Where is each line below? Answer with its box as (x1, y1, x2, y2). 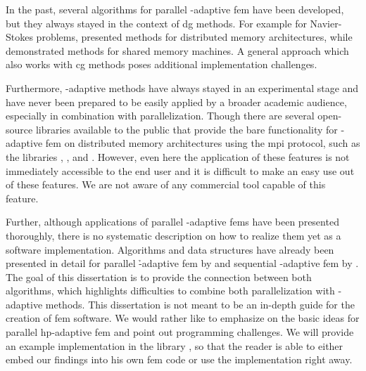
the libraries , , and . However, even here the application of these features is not (6, 149, 350, 164)
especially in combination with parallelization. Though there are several (6, 108, 315, 123)
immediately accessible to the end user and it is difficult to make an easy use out (6, 163, 355, 178)
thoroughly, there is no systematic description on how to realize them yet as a (6, 228, 341, 242)
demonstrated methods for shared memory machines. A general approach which (6, 43, 349, 58)
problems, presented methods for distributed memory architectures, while (36, 30, 353, 44)
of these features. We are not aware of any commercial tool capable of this (6, 177, 326, 192)
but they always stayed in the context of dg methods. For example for (6, 15, 307, 30)
